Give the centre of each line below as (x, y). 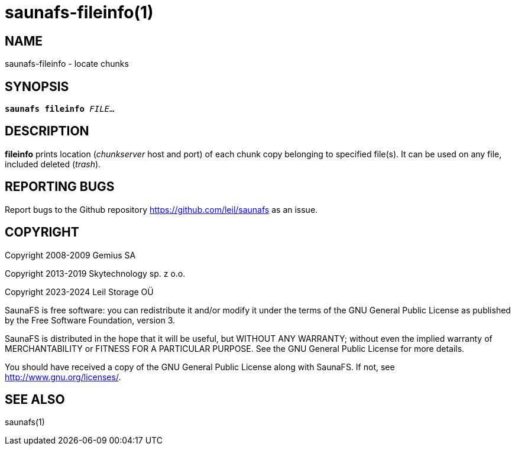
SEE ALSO (35, 399)
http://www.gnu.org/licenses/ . (63, 377)
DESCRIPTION (47, 131)
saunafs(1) (25, 422)
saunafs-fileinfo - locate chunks (67, 64)
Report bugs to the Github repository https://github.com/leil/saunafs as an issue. (161, 209)
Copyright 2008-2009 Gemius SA (70, 255)
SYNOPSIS (37, 86)
